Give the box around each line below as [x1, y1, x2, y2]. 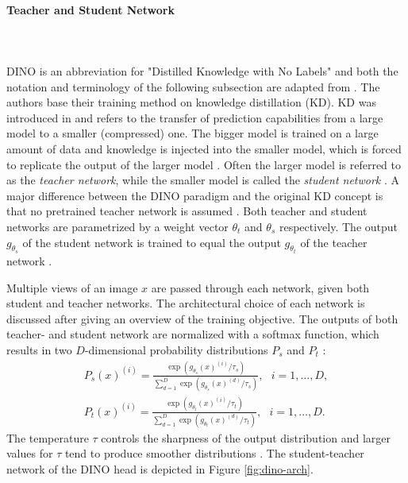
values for [6, 445, 53, 462]
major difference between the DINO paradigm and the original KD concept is [6, 187, 383, 203]
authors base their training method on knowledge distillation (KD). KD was [6, 94, 376, 110]
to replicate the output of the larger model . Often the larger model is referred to [6, 156, 402, 172]
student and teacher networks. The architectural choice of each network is [6, 295, 365, 311]
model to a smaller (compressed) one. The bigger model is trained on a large [6, 125, 379, 141]
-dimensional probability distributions [84, 341, 268, 357]
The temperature [6, 429, 89, 446]
